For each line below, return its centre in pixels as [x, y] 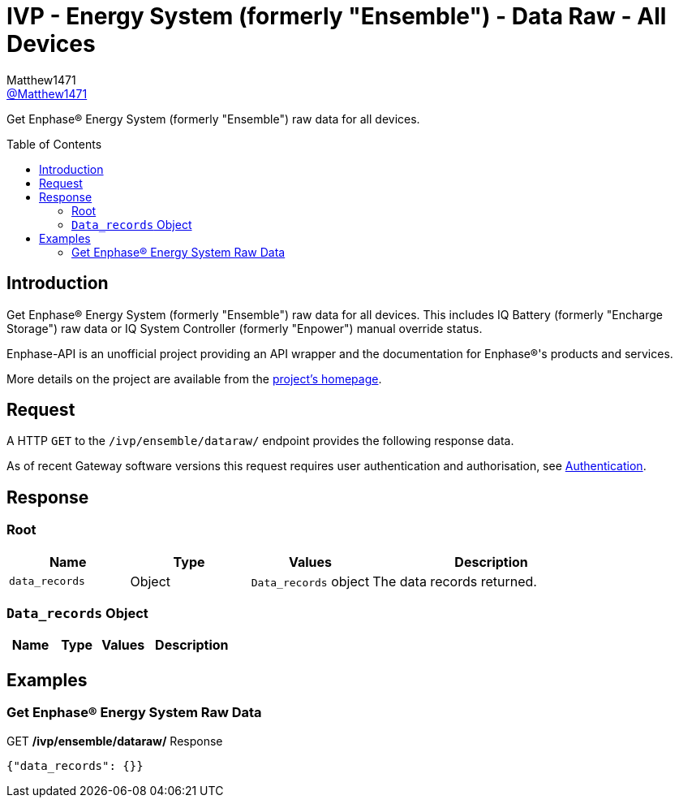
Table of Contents [54, 144]
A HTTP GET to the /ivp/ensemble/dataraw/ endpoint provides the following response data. [260, 441]
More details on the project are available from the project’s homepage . [194, 378]
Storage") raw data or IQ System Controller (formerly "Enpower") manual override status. [245, 328]
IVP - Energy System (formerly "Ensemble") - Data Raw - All [337, 16]
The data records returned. [455, 581]
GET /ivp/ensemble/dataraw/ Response [115, 741]
